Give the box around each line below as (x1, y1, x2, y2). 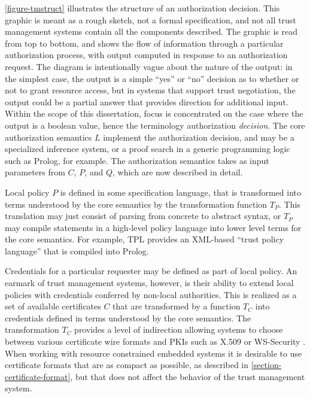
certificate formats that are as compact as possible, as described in (5, 358, 249, 371)
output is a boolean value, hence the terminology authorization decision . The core (5, 119, 305, 131)
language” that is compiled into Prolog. (5, 244, 149, 257)
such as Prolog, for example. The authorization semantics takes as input (5, 154, 269, 166)
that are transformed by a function (113, 300, 241, 312)
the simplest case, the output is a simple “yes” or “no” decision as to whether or (5, 72, 299, 84)
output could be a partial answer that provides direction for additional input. (5, 95, 288, 108)
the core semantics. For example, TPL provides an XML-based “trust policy (5, 233, 284, 245)
